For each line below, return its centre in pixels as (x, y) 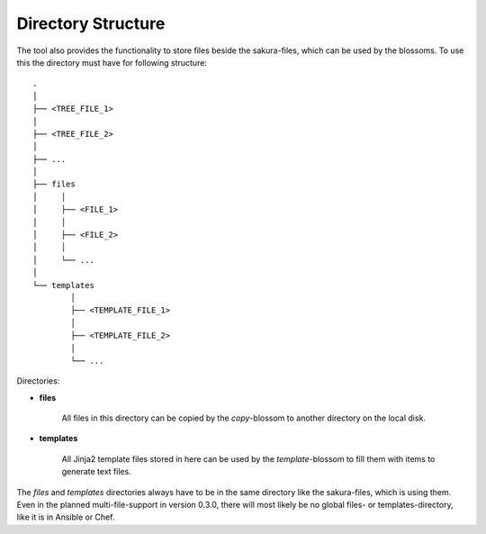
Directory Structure (91, 23)
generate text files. (97, 472)
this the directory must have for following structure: (112, 62)
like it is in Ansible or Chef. (66, 517)
